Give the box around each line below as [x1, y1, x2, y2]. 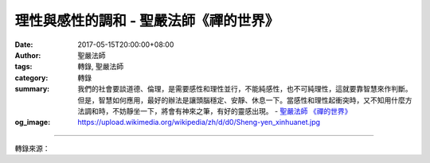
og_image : [14, 118, 51, 127]
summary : [14, 84, 50, 94]
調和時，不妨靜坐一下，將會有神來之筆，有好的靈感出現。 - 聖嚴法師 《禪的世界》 [84, 106, 352, 115]
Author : [14, 50, 41, 60]
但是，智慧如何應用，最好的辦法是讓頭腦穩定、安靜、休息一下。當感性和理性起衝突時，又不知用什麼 [77, 95, 405, 105]
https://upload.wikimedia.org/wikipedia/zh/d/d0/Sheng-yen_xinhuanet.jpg [77, 118, 321, 127]
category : [14, 72, 49, 83]
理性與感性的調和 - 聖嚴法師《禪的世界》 [14, 12, 279, 29]
